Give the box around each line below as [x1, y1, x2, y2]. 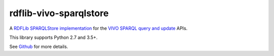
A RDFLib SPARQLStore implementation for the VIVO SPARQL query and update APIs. [9, 25, 188, 31]
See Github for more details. [9, 43, 68, 50]
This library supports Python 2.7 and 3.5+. [9, 34, 98, 40]
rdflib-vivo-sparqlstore [9, 8, 109, 19]
